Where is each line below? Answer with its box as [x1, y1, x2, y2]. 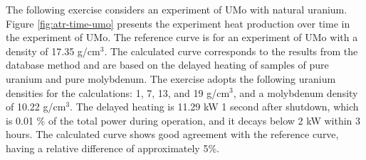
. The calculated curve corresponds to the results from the [104, 43, 358, 58]
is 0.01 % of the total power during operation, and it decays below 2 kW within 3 [6, 113, 361, 127]
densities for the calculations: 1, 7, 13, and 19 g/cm [6, 85, 230, 100]
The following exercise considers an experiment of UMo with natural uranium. [6, 2, 347, 16]
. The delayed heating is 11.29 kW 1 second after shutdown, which [70, 99, 359, 114]
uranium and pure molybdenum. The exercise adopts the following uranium [6, 71, 336, 86]
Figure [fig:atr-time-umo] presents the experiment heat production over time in [6, 16, 350, 30]
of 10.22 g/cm [6, 99, 66, 114]
